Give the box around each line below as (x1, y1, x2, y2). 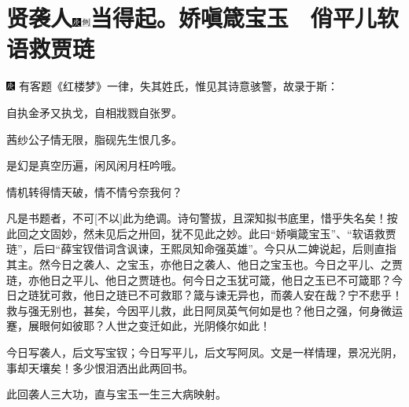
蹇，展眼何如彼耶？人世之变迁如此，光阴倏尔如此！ (6, 317, 271, 334)
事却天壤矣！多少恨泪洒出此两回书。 (6, 359, 193, 376)
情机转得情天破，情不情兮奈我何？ (6, 183, 182, 200)
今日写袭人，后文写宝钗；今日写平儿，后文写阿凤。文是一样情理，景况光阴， (6, 344, 403, 361)
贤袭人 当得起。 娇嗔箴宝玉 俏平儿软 (6, 2, 399, 34)
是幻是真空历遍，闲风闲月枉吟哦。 (6, 157, 182, 174)
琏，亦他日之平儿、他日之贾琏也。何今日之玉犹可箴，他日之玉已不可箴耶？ (6, 271, 392, 288)
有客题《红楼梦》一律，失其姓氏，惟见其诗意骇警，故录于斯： (18, 78, 338, 94)
